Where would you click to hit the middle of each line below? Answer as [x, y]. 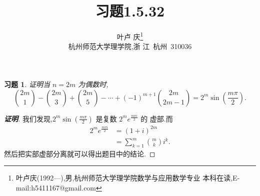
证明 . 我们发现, [28, 118]
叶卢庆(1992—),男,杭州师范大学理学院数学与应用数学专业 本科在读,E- [128, 178]
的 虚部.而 [157, 118]
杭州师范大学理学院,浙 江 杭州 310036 [130, 46]
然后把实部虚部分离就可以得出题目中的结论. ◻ [80, 153]
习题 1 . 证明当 [27, 84]
